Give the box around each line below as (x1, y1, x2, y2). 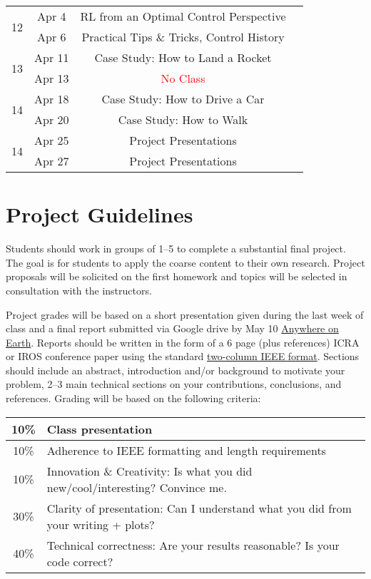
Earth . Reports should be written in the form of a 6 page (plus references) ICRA (6, 334, 360, 349)
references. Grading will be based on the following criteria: (6, 391, 261, 406)
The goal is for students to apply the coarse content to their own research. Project (6, 255, 365, 270)
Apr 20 (34, 111, 69, 128)
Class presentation (46, 420, 153, 437)
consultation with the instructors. (6, 282, 152, 297)
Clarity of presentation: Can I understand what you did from (46, 499, 352, 516)
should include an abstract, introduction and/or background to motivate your (6, 362, 345, 377)
